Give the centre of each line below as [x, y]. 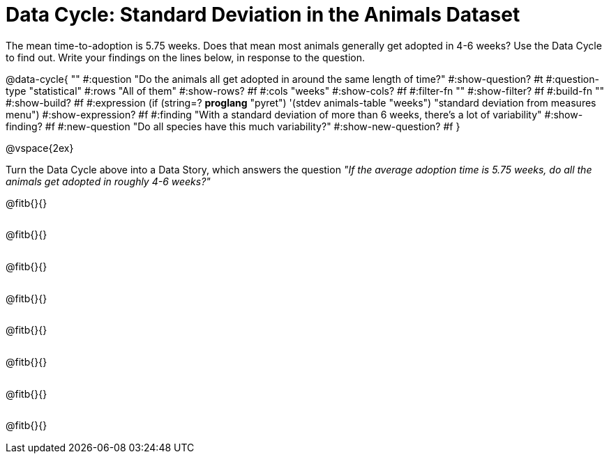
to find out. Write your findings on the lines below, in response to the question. [185, 57]
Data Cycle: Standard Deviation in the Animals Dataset [263, 15]
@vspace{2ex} [40, 148]
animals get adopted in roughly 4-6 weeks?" [108, 181]
